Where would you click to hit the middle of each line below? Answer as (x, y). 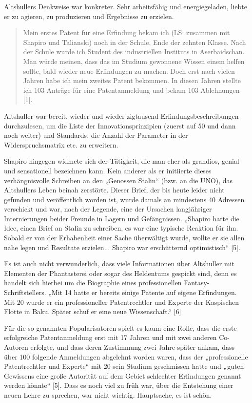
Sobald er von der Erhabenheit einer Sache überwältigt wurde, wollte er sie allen (124, 238)
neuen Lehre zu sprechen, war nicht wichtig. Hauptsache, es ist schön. (108, 394)
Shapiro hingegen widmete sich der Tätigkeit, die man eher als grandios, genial (122, 161)
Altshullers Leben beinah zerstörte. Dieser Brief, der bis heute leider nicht (114, 190)
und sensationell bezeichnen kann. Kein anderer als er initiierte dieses (108, 170)
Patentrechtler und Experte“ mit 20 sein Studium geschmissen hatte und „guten (124, 366)
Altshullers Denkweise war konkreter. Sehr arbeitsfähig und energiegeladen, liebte (126, 6)
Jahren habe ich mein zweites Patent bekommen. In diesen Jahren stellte (132, 80)
